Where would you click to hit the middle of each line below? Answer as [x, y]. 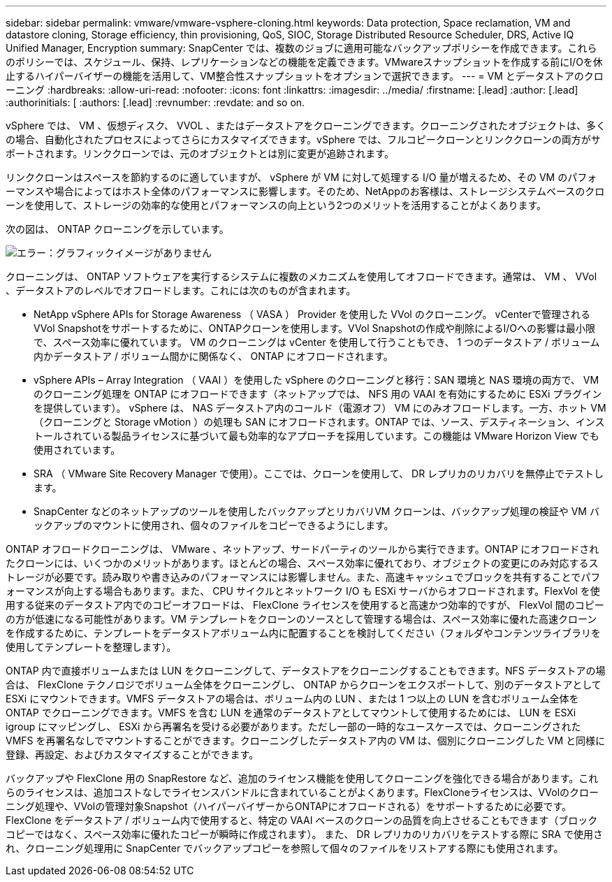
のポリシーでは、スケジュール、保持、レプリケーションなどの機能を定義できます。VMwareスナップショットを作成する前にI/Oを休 [304, 62]
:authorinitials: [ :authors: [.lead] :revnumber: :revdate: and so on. [155, 102]
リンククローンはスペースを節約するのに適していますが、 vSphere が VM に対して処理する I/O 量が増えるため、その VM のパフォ [301, 177]
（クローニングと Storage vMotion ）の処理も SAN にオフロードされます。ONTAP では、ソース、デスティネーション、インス [319, 422]
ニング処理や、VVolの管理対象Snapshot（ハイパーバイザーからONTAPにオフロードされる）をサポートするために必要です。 [289, 806]
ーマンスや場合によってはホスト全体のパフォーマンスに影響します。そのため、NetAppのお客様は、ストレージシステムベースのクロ [305, 191]
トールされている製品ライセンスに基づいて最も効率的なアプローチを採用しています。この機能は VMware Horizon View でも [316, 436]
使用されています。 [77, 450]
